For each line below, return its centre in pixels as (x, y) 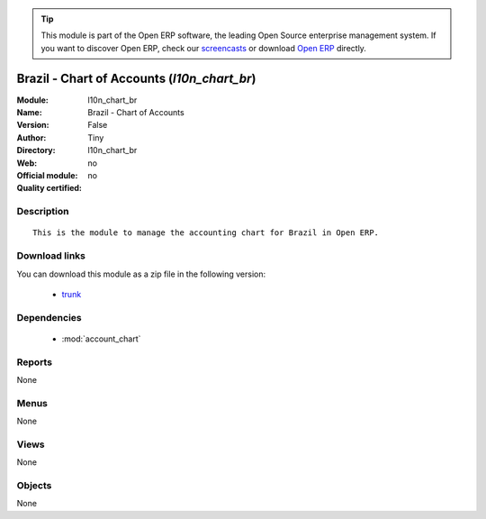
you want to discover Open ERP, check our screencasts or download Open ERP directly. (203, 48)
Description (43, 212)
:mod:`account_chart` (101, 339)
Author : (31, 137)
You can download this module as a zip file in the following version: (141, 274)
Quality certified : (49, 188)
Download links (51, 256)
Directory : (36, 150)
